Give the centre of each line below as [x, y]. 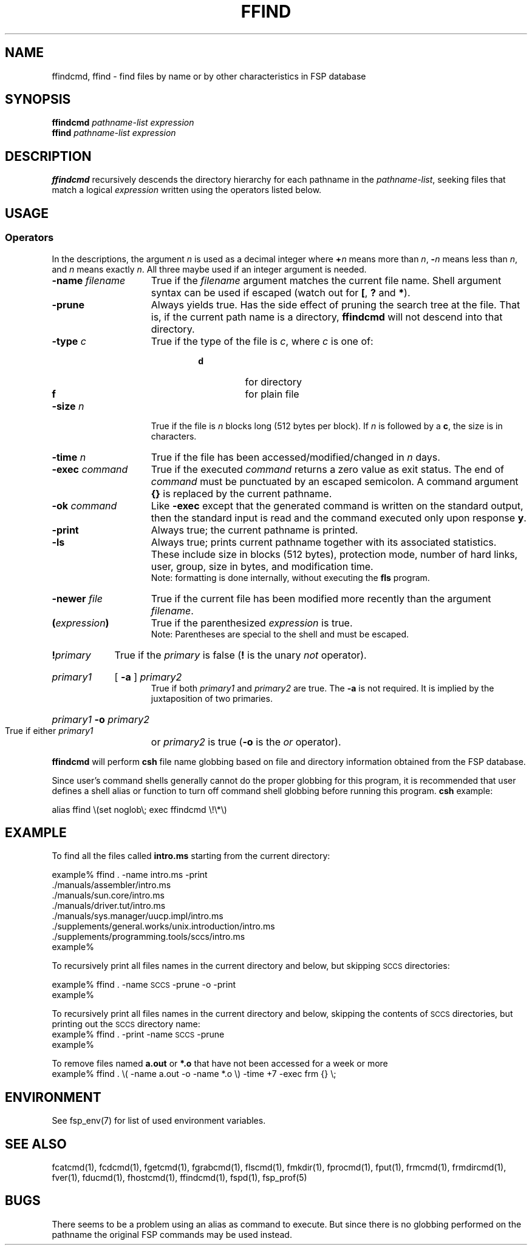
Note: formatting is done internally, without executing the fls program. [290, 577]
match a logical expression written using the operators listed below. [187, 190]
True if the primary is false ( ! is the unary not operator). [240, 655]
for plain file [272, 394]
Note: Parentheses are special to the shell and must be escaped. [280, 634]
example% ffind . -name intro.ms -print [130, 875]
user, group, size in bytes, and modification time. [262, 566]
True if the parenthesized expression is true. [252, 623]
